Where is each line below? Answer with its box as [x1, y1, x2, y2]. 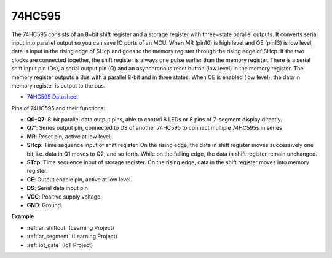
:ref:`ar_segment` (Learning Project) [26, 233, 118, 240]
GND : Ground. [26, 201, 63, 208]
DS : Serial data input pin [26, 184, 89, 192]
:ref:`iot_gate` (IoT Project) [26, 241, 93, 248]
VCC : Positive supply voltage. [26, 193, 103, 200]
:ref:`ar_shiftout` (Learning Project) [26, 224, 115, 231]
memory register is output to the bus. [11, 82, 106, 89]
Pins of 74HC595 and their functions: [11, 104, 106, 112]
